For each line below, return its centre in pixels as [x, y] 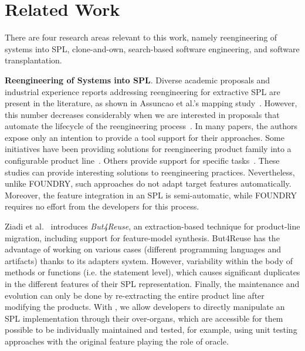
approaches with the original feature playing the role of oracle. [117, 341]
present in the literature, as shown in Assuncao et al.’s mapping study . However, [151, 103]
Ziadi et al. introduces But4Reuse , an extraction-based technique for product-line [152, 226]
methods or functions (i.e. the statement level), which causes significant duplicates [152, 272]
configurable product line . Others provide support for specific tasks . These [142, 161]
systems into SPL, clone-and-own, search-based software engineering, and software [152, 48]
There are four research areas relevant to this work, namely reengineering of [141, 37]
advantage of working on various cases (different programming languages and [143, 249]
